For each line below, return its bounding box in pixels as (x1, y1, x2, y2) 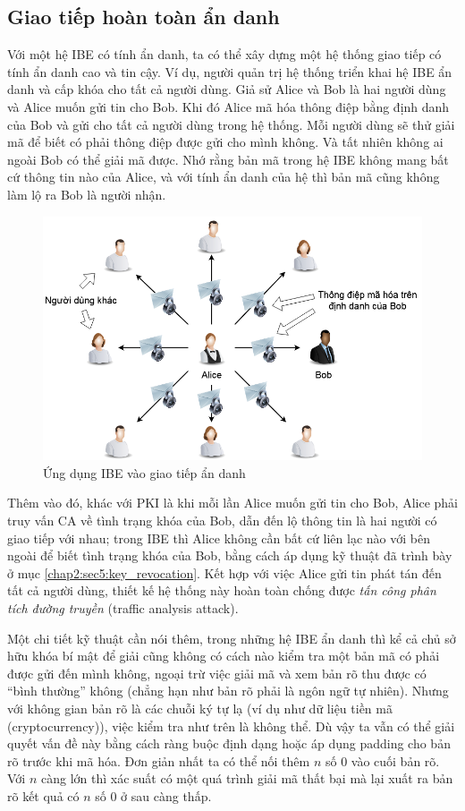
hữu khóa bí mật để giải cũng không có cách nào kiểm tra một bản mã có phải (7, 646, 440, 665)
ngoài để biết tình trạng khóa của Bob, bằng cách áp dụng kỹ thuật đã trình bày (7, 546, 452, 565)
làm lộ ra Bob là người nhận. (7, 184, 166, 203)
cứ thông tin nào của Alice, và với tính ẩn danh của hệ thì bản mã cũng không (7, 167, 440, 186)
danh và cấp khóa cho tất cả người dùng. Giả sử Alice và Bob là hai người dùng (7, 80, 446, 98)
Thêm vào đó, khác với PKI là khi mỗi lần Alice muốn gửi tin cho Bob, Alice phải (7, 493, 458, 512)
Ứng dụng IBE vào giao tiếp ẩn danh (43, 463, 246, 482)
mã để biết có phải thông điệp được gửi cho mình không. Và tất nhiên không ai (7, 132, 444, 151)
